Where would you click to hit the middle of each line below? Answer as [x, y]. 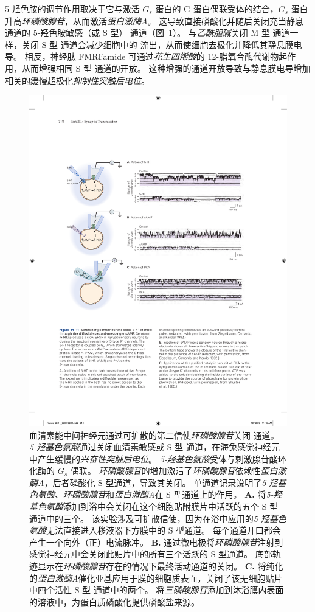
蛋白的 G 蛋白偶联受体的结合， [217, 9]
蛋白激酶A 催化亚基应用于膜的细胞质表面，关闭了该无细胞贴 [156, 578]
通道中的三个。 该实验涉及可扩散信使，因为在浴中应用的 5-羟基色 [158, 518]
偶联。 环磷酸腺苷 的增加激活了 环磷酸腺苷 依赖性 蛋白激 [178, 471]
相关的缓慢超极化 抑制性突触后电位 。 [77, 80]
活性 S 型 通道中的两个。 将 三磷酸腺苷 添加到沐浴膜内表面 [169, 590]
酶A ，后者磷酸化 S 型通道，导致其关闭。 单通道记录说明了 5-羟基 [158, 482]
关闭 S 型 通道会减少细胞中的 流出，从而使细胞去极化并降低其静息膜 [157, 44]
